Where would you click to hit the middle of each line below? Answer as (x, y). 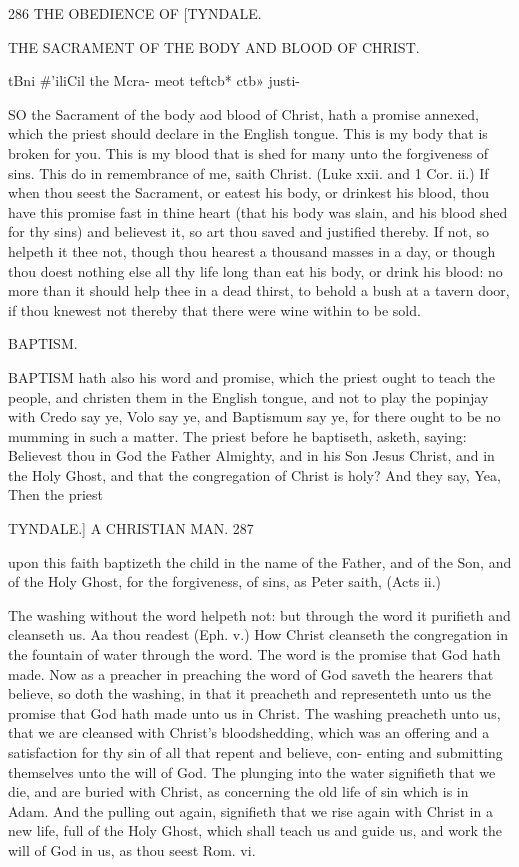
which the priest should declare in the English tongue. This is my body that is (248, 133)
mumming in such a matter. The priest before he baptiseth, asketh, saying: (237, 435)
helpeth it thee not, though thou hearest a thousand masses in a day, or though (252, 250)
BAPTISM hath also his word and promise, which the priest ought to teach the (251, 376)
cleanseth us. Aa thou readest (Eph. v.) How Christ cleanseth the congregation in (258, 634)
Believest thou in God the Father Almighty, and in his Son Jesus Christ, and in (251, 455)
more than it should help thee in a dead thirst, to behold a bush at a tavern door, (259, 290)
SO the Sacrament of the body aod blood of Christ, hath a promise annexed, (243, 113)
